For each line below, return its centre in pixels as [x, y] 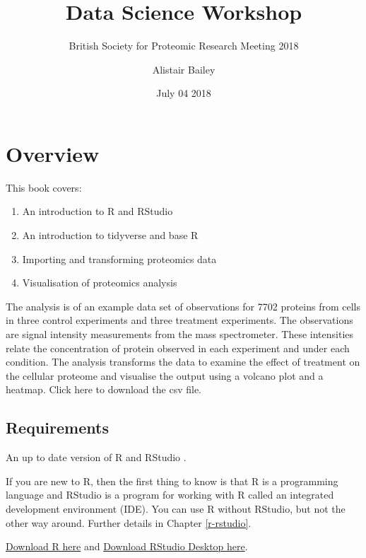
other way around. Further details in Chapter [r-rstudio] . [129, 522]
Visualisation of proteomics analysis [100, 283]
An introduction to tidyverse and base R [110, 235]
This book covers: [44, 187]
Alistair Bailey [184, 69]
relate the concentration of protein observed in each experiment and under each [178, 348]
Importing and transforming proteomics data [119, 258]
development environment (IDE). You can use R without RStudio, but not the [176, 508]
